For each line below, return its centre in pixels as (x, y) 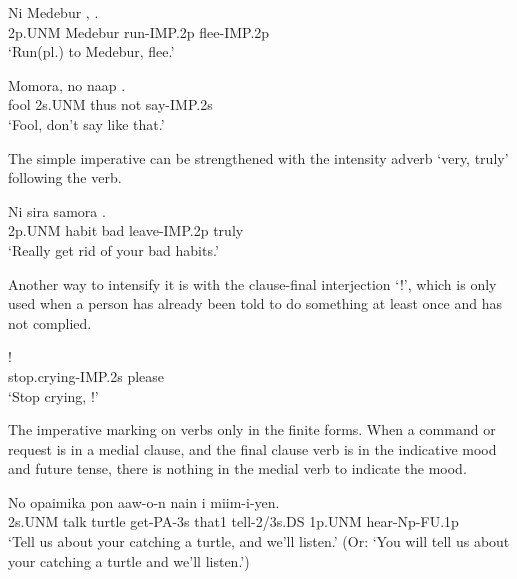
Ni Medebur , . (53, 12)
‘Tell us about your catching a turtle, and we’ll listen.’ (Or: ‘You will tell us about (259, 541)
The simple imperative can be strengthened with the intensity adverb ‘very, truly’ (258, 157)
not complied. (50, 322)
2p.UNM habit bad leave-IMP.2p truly (126, 230)
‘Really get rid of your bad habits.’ (113, 249)
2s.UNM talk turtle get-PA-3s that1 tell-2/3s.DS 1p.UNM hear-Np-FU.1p (233, 521)
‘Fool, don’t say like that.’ (86, 123)
